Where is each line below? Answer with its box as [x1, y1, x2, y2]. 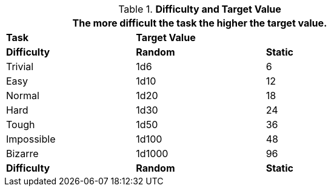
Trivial [6, 60, 34, 73]
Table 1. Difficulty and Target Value [118, 3, 281, 15]
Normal [6, 89, 39, 102]
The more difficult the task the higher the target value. [72, 17, 327, 29]
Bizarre [6, 147, 39, 160]
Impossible [6, 133, 56, 145]
